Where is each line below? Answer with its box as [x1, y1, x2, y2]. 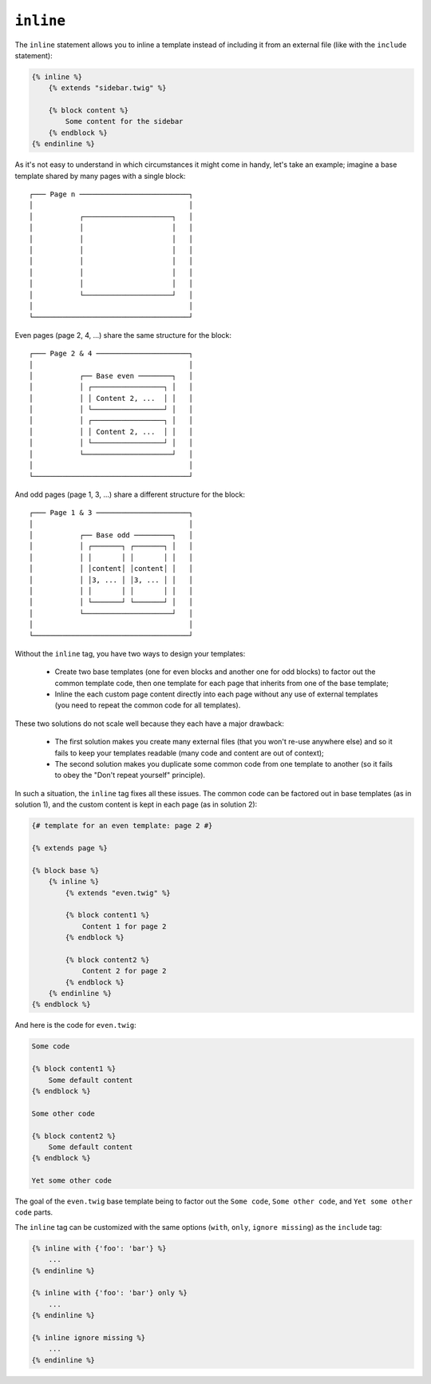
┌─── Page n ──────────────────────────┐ [29, 190, 193, 199]
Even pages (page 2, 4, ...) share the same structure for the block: [14, 330, 231, 339]
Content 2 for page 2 [81, 966, 167, 976]
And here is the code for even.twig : [14, 1021, 137, 1030]
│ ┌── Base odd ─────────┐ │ [29, 530, 193, 539]
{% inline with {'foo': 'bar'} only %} [31, 1288, 188, 1298]
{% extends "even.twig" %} [65, 888, 171, 898]
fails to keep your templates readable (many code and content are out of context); [54, 748, 325, 758]
